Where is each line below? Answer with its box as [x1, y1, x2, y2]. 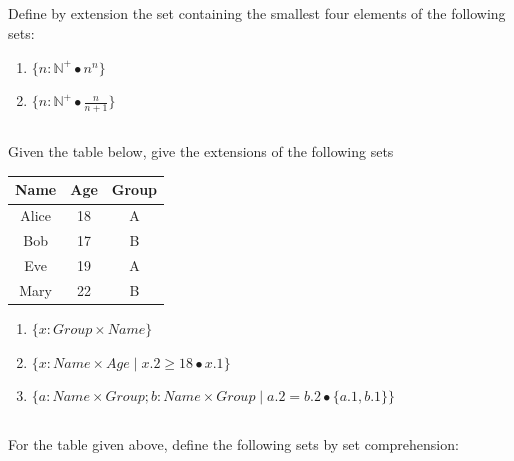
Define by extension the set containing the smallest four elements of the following [8, 3, 506, 24]
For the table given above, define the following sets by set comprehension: [8, 434, 459, 455]
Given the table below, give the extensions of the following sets [8, 141, 394, 162]
